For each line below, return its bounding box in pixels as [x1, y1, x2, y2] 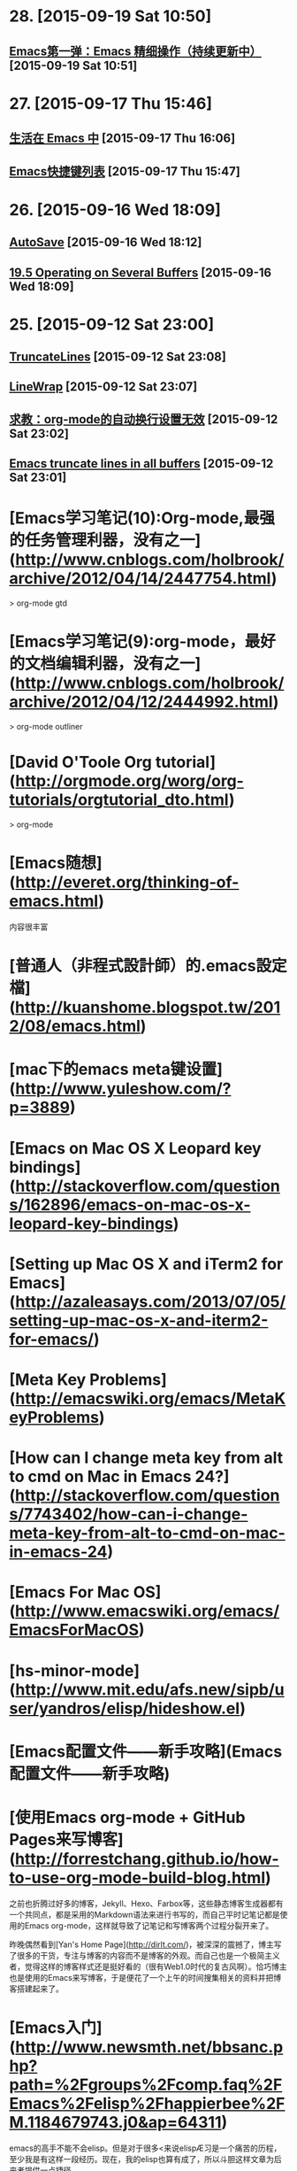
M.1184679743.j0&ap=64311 [9, 2112, 223, 2132]
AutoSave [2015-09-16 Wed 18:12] [9, 235, 202, 250]
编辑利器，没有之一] [56, 653, 202, 674]
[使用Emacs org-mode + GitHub [9, 1807, 246, 1827]
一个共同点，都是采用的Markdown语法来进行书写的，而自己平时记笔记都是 [9, 1909, 280, 1920]
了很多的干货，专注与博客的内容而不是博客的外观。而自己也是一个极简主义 [9, 1950, 280, 1960]
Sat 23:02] [9, 426, 69, 441]
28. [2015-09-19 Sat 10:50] [9, 6, 212, 27]
